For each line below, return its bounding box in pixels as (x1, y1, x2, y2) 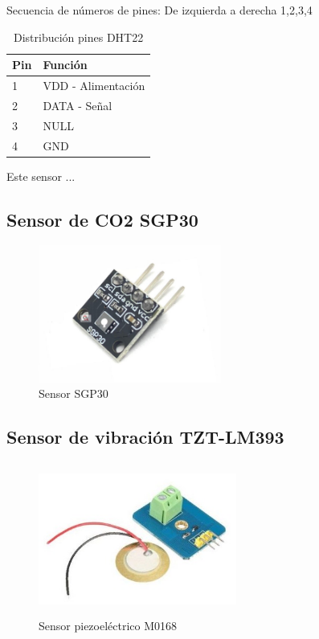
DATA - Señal (43, 96, 112, 113)
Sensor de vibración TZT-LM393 (6, 424, 284, 449)
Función (43, 56, 88, 73)
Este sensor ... (6, 167, 76, 184)
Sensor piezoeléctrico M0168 (39, 617, 178, 634)
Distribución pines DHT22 (13, 28, 144, 45)
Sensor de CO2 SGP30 (6, 207, 198, 231)
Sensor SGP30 (39, 385, 108, 402)
